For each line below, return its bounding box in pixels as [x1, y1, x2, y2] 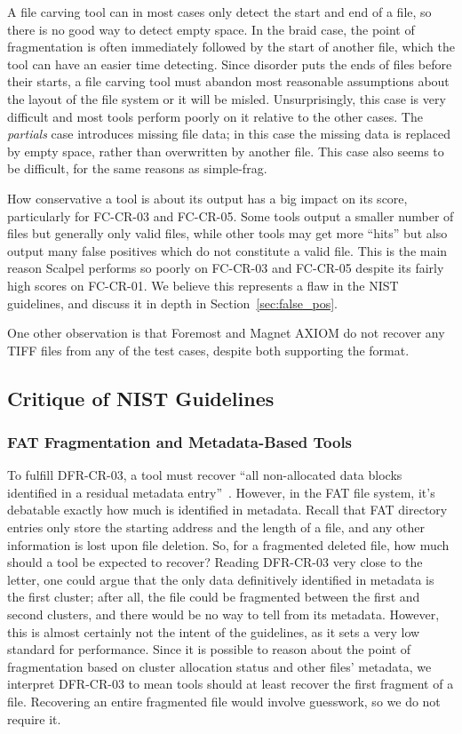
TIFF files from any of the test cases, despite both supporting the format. [7, 340, 410, 359]
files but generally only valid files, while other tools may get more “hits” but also [7, 224, 448, 243]
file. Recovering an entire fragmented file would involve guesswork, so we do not [7, 692, 441, 710]
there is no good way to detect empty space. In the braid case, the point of [7, 20, 415, 38]
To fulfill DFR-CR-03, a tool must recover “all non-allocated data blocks [7, 466, 402, 484]
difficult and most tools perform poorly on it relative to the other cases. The [7, 107, 423, 125]
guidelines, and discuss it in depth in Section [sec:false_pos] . [7, 293, 338, 312]
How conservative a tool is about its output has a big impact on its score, [7, 188, 408, 207]
